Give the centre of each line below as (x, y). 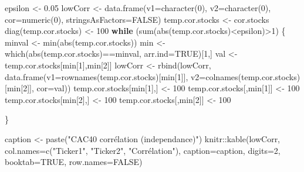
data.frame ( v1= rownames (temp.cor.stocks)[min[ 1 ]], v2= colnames (121, 76)
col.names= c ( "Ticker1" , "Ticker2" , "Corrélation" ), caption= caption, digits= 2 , (143, 150)
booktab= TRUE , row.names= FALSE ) (74, 162)
